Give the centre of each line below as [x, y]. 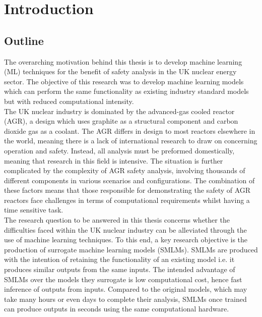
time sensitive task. [34, 210]
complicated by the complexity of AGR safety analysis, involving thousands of [125, 170]
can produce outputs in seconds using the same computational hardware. [117, 309]
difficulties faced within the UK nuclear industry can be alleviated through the [125, 229]
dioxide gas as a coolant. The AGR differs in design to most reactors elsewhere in [130, 130]
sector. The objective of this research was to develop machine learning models [124, 81]
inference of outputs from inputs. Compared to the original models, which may [126, 289]
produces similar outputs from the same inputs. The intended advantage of [120, 269]
